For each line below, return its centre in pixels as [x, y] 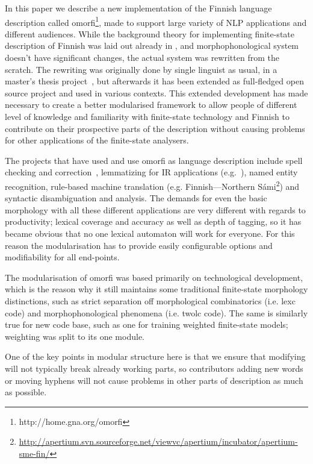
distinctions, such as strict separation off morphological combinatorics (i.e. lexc [150, 300]
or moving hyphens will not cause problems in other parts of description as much [154, 380]
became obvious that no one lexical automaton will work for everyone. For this [150, 233]
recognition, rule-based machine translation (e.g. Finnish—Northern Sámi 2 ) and [152, 185]
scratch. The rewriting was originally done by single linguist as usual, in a [141, 69]
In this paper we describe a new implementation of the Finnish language [138, 8]
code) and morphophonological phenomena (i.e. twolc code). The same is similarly [156, 312]
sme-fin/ [34, 453]
